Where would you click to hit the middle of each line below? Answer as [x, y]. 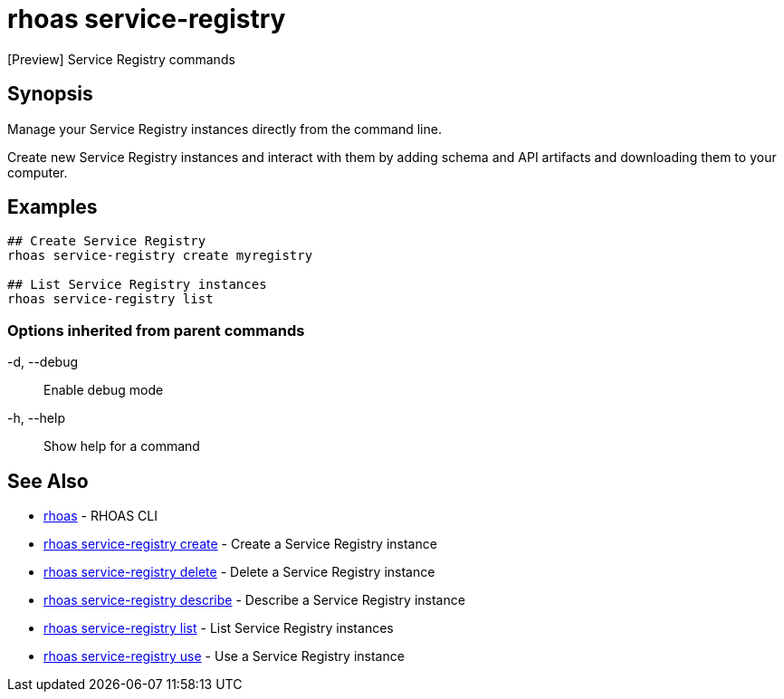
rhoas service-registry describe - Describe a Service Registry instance [254, 600]
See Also [48, 481]
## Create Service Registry [107, 241]
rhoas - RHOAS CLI [100, 516]
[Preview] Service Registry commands [121, 59]
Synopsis [50, 94]
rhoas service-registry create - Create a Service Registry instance [240, 544]
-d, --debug [43, 362]
